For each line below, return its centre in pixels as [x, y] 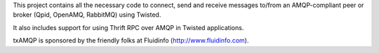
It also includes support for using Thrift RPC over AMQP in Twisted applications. [128, 27]
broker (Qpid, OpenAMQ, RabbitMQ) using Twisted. [87, 15]
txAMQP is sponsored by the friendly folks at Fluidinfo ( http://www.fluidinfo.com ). [131, 40]
